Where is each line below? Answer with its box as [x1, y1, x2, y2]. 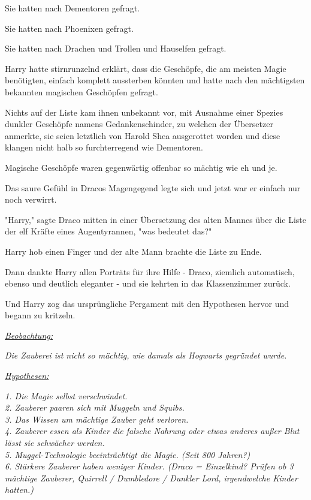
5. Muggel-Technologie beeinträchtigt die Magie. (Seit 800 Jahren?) [5, 448, 250, 460]
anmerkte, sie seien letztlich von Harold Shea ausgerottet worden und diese [5, 129, 280, 141]
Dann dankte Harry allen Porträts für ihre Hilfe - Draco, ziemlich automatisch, [5, 265, 295, 278]
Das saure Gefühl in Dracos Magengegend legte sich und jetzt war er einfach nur [5, 181, 301, 194]
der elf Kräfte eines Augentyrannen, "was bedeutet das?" [5, 225, 212, 237]
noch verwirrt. [5, 193, 57, 206]
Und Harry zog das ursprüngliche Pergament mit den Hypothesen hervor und [5, 297, 289, 309]
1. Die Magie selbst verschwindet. [5, 389, 128, 402]
